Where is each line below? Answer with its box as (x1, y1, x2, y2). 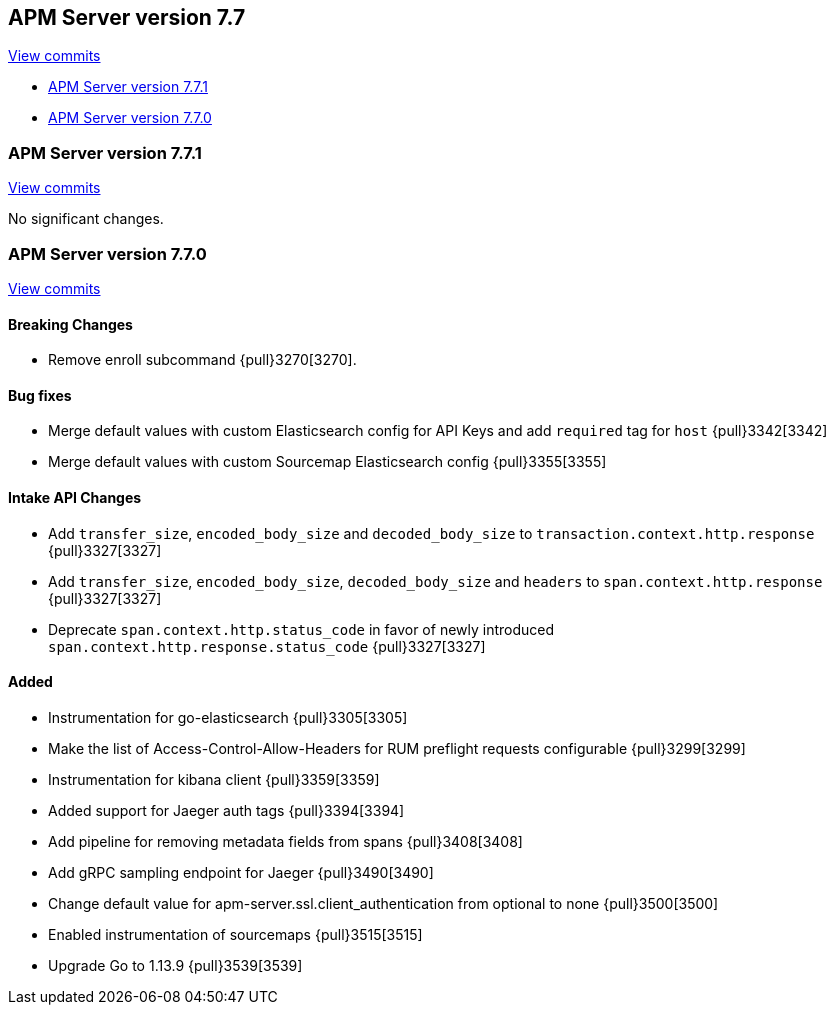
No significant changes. (8, 210, 164, 228)
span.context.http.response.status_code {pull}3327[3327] (48, 637, 486, 655)
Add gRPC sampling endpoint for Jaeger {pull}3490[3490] (48, 863, 434, 881)
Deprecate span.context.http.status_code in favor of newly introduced (48, 620, 555, 638)
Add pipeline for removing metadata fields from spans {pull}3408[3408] (48, 832, 523, 850)
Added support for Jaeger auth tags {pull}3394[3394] (48, 801, 405, 819)
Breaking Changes (8, 315, 133, 333)
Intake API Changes (8, 488, 142, 506)
